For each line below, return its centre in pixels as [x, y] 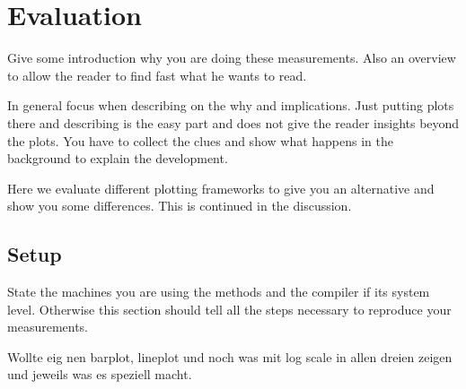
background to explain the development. [118, 158]
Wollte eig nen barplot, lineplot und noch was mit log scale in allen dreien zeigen [230, 356]
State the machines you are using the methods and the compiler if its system [219, 292]
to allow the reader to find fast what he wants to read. [157, 75]
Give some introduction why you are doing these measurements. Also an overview [232, 58]
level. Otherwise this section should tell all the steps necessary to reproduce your [229, 309]
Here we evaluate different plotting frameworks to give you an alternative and [221, 188]
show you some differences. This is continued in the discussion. [180, 206]
